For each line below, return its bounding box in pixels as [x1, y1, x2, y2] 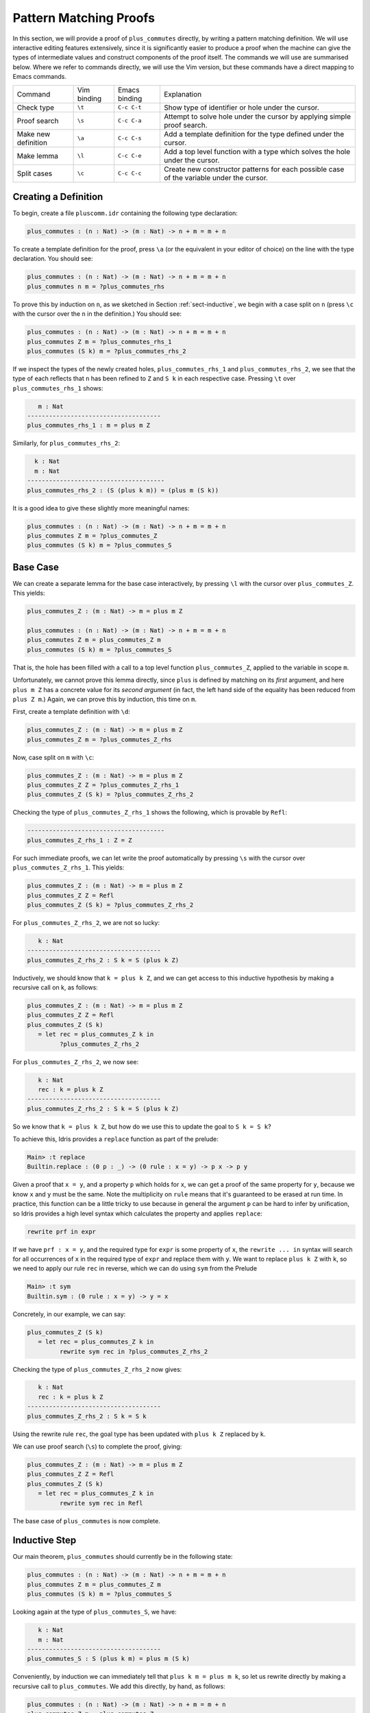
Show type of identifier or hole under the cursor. [163, 103, 320, 112]
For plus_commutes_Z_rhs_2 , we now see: [12, 1057, 139, 1065]
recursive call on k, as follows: [12, 983, 99, 991]
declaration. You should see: [12, 254, 93, 263]
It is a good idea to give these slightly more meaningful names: [12, 504, 190, 512]
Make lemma [16, 151, 58, 160]
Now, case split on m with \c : [12, 753, 95, 761]
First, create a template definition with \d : [12, 708, 130, 716]
